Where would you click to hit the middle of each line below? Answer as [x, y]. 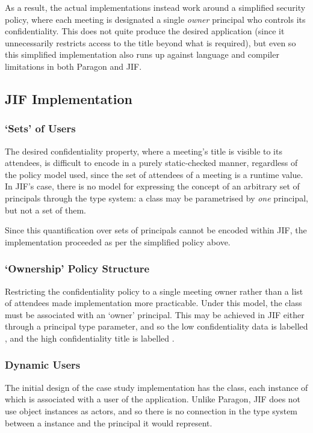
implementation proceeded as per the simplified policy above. [118, 241]
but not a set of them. [46, 210]
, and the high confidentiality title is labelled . [90, 338]
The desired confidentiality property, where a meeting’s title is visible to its [144, 151]
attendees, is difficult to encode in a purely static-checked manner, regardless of [151, 163]
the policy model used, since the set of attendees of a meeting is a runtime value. [154, 174]
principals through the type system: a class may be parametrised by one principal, [156, 198]
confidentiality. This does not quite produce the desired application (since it [145, 31]
